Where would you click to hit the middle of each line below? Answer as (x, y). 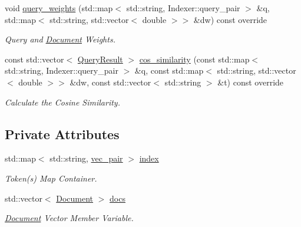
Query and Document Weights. (60, 39)
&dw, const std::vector (110, 82)
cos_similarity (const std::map (194, 59)
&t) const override (251, 82)
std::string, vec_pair (86, 158)
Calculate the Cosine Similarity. (62, 102)
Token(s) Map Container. (51, 178)
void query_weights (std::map (59, 8)
